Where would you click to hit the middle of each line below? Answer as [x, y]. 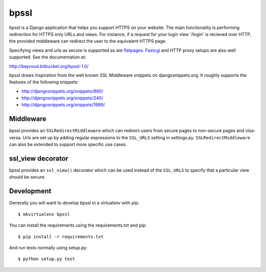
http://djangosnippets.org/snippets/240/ [62, 98]
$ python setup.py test [47, 259]
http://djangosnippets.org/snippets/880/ [62, 91]
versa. [16, 137]
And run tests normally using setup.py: [48, 247]
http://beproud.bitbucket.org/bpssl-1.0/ [49, 66]
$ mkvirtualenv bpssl [44, 214]
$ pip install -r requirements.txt [61, 237]
